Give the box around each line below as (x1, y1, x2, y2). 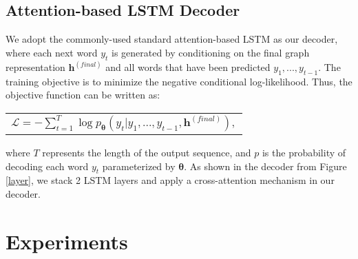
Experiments (6, 227, 128, 255)
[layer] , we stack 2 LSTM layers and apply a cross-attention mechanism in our (6, 173, 335, 187)
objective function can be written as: (6, 87, 160, 102)
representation (6, 60, 65, 74)
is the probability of (262, 145, 346, 160)
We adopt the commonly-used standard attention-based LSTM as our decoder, (6, 32, 338, 46)
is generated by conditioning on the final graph (111, 45, 310, 59)
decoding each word (6, 158, 89, 173)
